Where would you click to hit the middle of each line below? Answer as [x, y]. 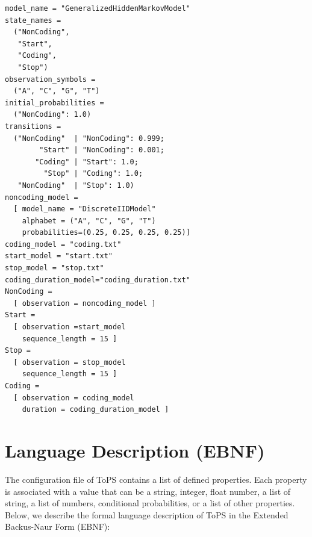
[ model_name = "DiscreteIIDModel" [85, 209]
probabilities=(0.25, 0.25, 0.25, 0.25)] [106, 233]
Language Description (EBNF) [135, 450]
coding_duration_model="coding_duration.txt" [98, 280]
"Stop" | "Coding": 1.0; [93, 174]
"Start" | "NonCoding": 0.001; [102, 150]
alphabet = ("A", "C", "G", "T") [89, 221]
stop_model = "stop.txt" [55, 268]
